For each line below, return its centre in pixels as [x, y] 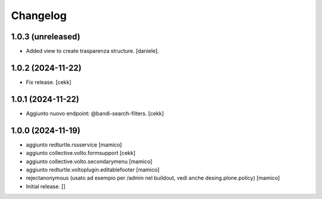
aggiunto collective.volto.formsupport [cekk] [81, 153]
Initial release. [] [46, 186]
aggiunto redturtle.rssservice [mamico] [74, 144]
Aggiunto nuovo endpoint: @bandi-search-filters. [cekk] [95, 113]
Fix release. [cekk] [49, 82]
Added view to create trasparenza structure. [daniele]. [92, 51]
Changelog [39, 15]
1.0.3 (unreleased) [46, 37]
